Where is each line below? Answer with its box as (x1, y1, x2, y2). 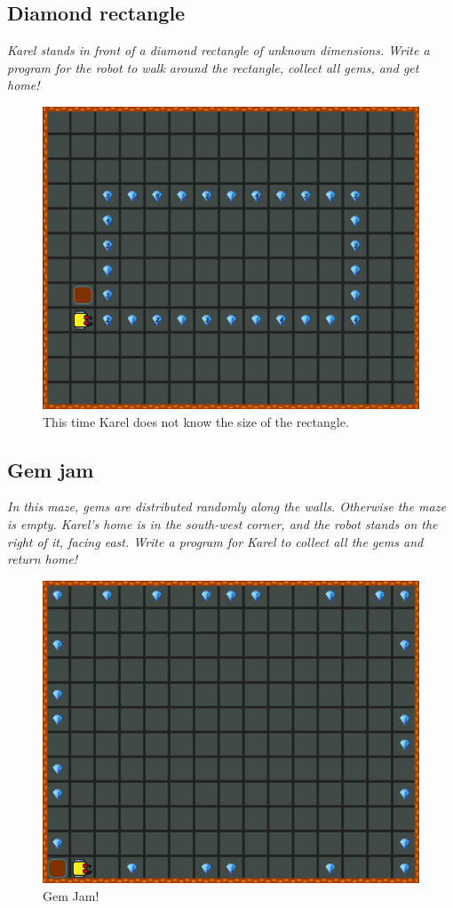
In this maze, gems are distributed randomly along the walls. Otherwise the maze (7, 497, 446, 516)
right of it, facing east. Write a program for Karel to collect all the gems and (7, 532, 424, 550)
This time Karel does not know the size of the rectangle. (43, 412, 349, 430)
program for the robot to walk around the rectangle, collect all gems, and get (7, 58, 419, 76)
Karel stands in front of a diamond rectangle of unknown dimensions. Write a (7, 41, 430, 60)
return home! (7, 550, 78, 568)
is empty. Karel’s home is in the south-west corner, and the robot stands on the (7, 515, 438, 534)
